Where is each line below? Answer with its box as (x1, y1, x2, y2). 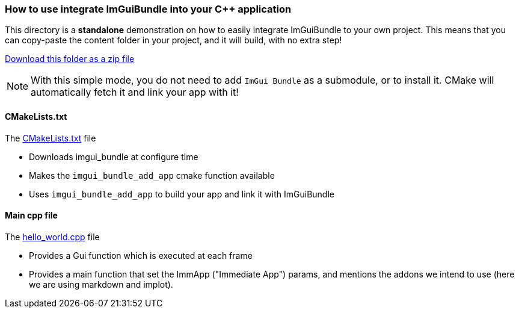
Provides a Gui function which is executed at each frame (29, 250, 253, 261)
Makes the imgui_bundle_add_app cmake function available (29, 170, 275, 181)
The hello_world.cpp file (5, 231, 100, 242)
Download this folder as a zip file (5, 54, 135, 64)
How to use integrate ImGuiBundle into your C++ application (5, 3, 292, 15)
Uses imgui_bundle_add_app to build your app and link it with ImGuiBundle (29, 188, 334, 199)
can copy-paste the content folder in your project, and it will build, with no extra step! (5, 35, 342, 46)
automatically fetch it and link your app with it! (31, 86, 239, 99)
